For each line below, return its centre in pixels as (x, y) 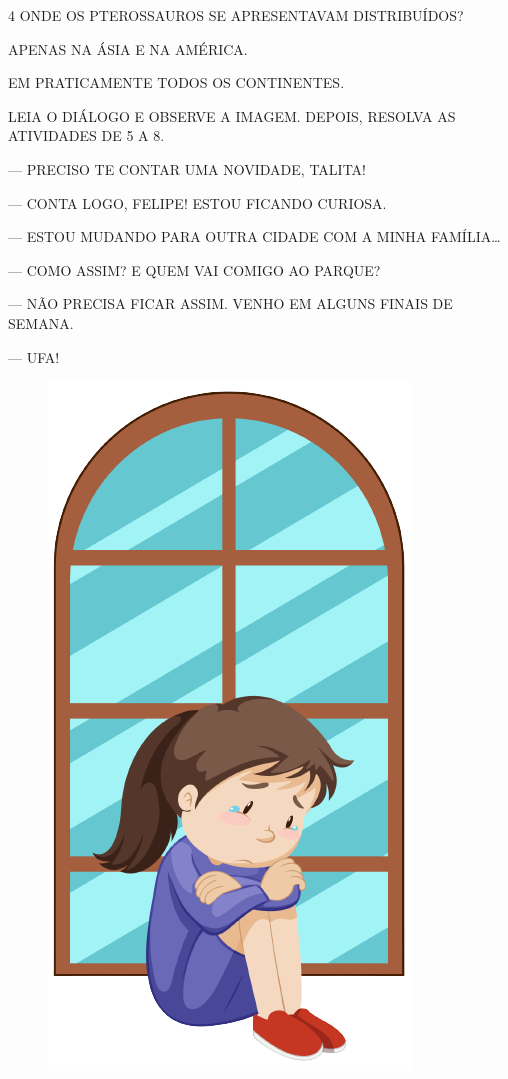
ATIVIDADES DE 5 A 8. (86, 135)
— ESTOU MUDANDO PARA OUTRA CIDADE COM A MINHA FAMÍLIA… (254, 236)
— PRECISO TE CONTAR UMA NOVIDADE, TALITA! (187, 168)
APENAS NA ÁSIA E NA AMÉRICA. (128, 48)
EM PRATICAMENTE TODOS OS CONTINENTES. (176, 82)
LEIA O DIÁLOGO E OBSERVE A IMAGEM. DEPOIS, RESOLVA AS (232, 115)
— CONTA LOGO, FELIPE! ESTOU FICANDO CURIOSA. (197, 202)
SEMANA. (41, 322)
